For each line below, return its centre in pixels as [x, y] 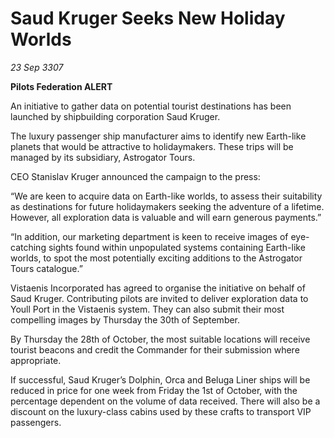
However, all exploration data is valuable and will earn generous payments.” [166, 217]
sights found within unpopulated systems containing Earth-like [177, 247]
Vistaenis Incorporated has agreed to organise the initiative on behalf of [158, 288]
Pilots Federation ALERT [61, 86]
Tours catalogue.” [46, 268]
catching [28, 247]
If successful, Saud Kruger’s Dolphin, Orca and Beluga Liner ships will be [160, 379]
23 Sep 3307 [37, 67]
